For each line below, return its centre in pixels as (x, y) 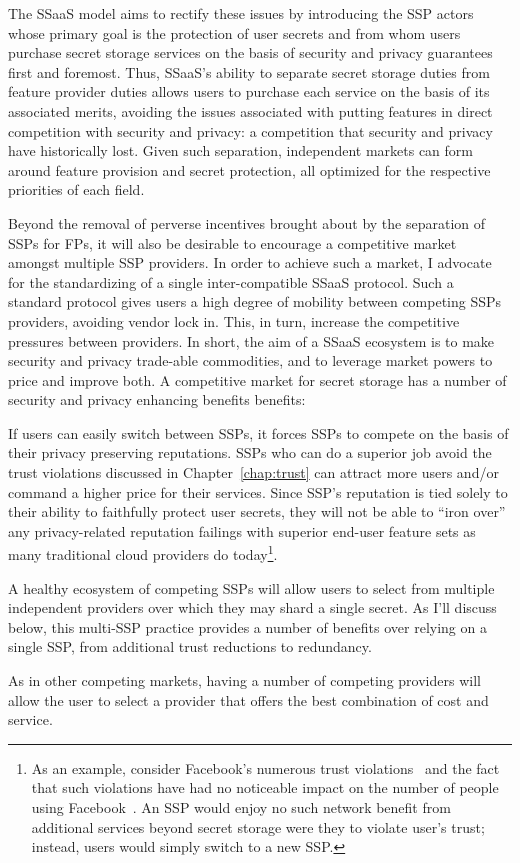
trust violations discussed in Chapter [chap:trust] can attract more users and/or (253, 472)
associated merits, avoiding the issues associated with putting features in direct (250, 110)
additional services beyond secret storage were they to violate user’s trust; (258, 826)
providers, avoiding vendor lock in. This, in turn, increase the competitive (234, 320)
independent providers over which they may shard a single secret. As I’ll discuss (252, 607)
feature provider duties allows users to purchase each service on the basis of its (249, 91)
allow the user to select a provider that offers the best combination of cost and (248, 699)
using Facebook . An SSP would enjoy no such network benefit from (241, 807)
